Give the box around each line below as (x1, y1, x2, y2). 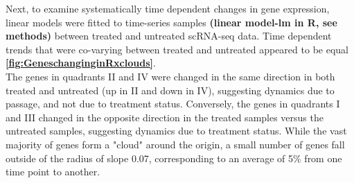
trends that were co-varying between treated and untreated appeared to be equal (6, 42, 348, 56)
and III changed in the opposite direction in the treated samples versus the (6, 110, 324, 124)
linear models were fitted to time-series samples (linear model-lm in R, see (6, 15, 337, 29)
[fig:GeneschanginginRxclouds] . (6, 55, 156, 70)
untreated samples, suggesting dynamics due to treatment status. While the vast (6, 123, 347, 138)
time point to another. (6, 164, 100, 179)
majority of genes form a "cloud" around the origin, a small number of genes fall (6, 137, 345, 151)
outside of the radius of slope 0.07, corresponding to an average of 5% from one (6, 150, 342, 165)
